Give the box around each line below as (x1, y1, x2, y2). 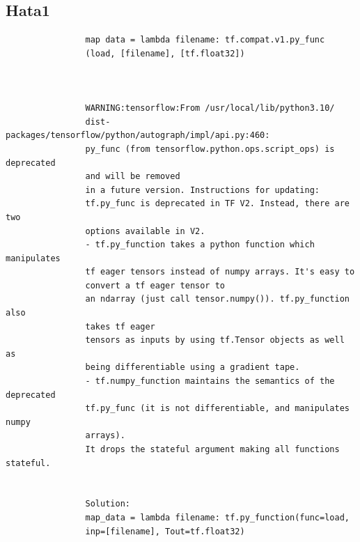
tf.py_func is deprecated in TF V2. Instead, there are (85, 199, 350, 209)
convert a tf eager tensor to (85, 280, 225, 291)
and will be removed (85, 171, 180, 182)
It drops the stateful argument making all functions (85, 444, 340, 455)
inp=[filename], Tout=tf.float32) (85, 526, 245, 536)
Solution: (85, 499, 130, 509)
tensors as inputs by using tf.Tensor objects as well (85, 335, 345, 346)
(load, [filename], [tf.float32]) (85, 48, 245, 59)
